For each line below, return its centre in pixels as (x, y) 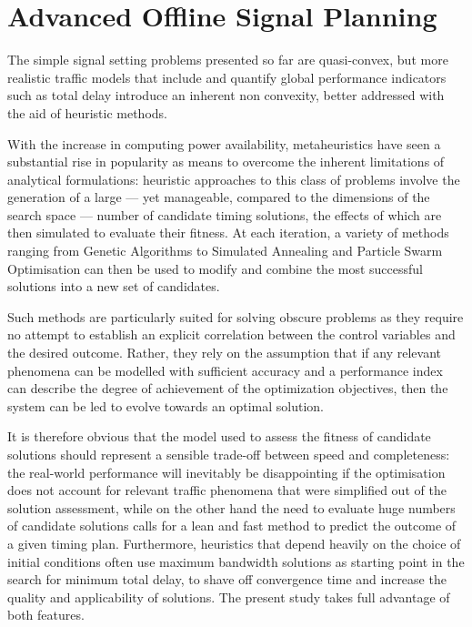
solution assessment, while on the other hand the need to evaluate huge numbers (231, 507)
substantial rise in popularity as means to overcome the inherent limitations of (226, 162)
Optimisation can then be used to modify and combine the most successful (216, 268)
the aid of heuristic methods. (87, 112)
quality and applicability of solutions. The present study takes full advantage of (229, 597)
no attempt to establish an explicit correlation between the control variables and (231, 334)
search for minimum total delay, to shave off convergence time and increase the (227, 579)
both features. (46, 615)
